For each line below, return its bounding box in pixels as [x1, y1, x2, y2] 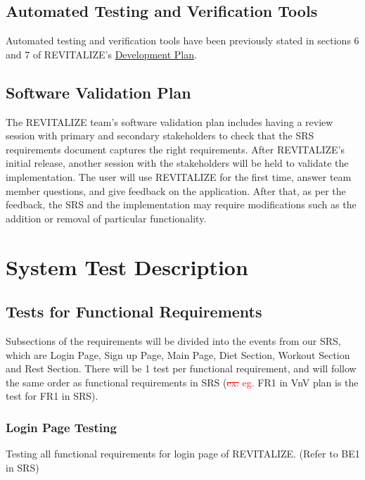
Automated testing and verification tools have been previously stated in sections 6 [6, 33, 359, 48]
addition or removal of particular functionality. [6, 210, 207, 225]
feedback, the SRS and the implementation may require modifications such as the [6, 197, 357, 212]
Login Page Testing [6, 418, 117, 436]
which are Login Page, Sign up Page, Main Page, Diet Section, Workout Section [6, 347, 350, 362]
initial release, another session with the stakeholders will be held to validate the [6, 156, 349, 170]
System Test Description [6, 252, 248, 281]
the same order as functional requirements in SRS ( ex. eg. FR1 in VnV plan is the [6, 374, 359, 389]
